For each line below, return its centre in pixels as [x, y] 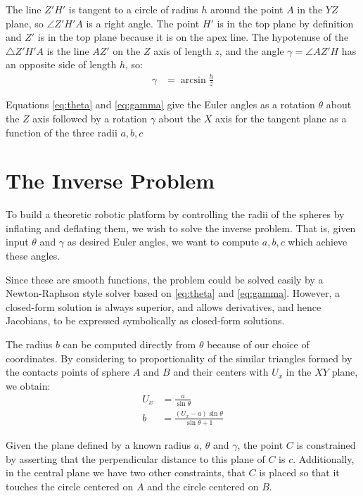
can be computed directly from [129, 344]
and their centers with [221, 372]
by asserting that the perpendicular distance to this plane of [135, 458]
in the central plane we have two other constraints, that [126, 472]
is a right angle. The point [143, 23]
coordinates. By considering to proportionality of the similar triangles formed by [179, 358]
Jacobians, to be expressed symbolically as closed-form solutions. [145, 320]
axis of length [183, 50]
